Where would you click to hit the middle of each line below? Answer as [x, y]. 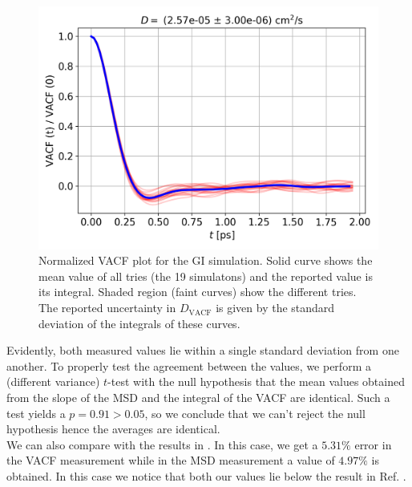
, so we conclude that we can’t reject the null [255, 413]
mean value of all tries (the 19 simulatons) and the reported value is [206, 276]
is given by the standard [275, 308]
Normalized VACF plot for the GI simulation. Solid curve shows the [206, 260]
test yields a [36, 413]
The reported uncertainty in [107, 308]
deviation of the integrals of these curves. [139, 323]
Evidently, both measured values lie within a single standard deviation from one [203, 350]
